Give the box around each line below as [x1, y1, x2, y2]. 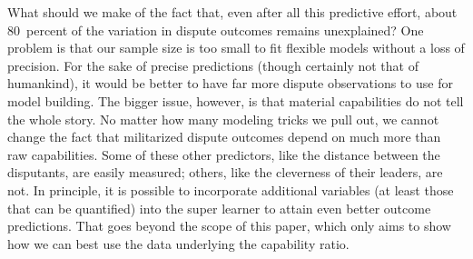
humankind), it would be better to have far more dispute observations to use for [7, 74, 453, 93]
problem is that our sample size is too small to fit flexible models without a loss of [7, 38, 465, 57]
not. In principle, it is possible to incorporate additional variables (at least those [7, 180, 454, 199]
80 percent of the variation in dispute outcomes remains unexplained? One [7, 20, 424, 39]
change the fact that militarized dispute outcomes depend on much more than [7, 127, 441, 146]
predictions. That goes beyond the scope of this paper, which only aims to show [7, 216, 451, 235]
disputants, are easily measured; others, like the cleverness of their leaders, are [7, 163, 443, 182]
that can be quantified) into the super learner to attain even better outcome [7, 198, 431, 217]
